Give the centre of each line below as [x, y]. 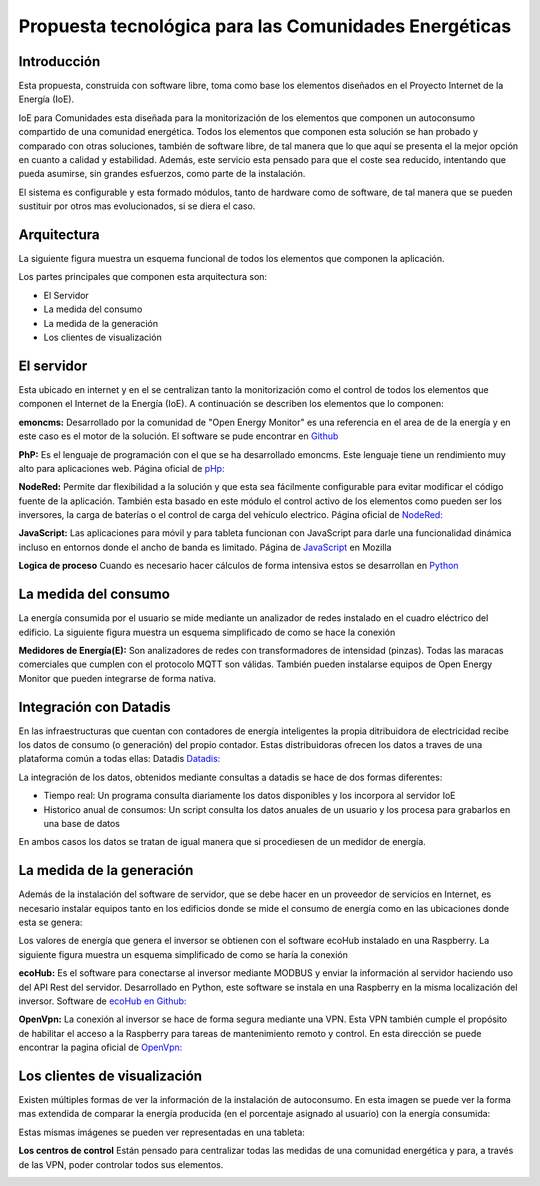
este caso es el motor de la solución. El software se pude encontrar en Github [178, 436]
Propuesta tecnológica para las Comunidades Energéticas [265, 26]
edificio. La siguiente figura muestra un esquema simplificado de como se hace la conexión [207, 632]
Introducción [59, 61]
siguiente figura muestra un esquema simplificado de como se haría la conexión [183, 954]
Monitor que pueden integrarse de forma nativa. [117, 678]
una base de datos [81, 823]
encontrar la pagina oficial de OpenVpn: [100, 1047]
